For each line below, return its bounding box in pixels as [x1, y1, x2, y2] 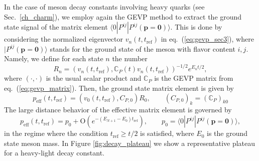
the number [112, 53, 148, 64]
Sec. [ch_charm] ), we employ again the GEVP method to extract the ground [4, 11, 242, 22]
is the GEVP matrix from [154, 73, 233, 83]
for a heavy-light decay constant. [4, 147, 105, 158]
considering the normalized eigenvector [4, 34, 123, 44]
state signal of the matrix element [4, 22, 108, 32]
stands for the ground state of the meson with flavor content [50, 43, 235, 54]
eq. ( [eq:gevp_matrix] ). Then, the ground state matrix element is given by [4, 83, 234, 93]
